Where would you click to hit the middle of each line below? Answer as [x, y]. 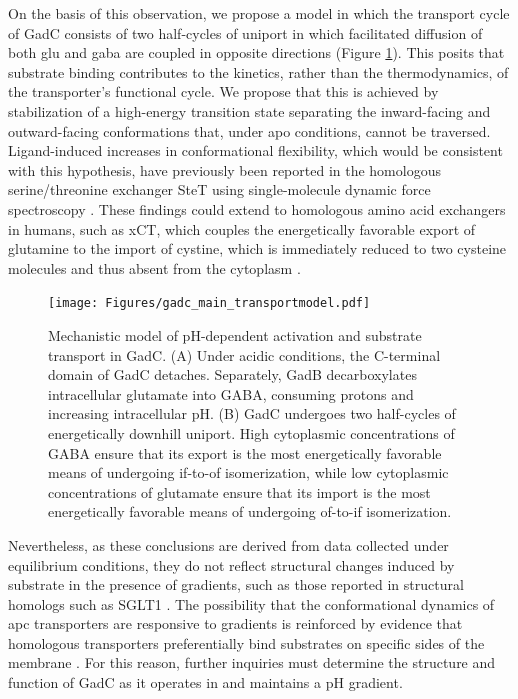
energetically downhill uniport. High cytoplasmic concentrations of [251, 432]
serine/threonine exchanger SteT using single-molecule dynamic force [219, 189]
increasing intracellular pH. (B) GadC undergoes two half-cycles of [252, 413]
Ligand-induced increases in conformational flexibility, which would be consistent [255, 150]
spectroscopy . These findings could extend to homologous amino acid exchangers [257, 208]
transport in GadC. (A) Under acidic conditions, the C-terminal [244, 354]
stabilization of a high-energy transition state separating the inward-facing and [249, 110]
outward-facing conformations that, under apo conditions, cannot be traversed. [249, 130]
